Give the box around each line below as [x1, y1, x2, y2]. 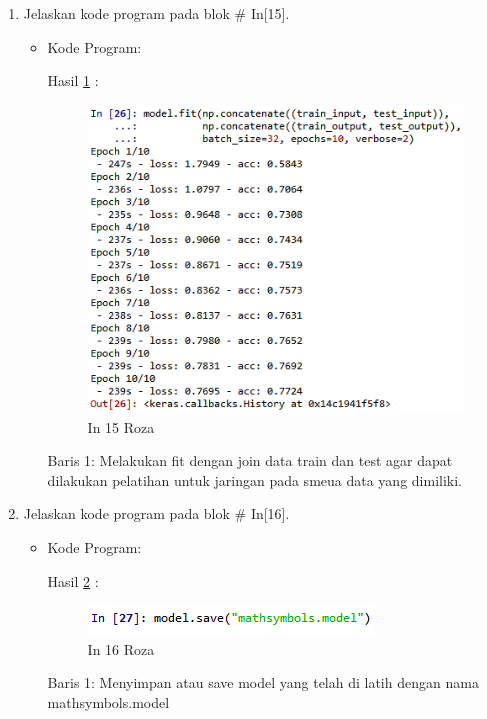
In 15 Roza [87, 416, 155, 437]
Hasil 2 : [47, 570, 99, 591]
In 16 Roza [87, 638, 155, 659]
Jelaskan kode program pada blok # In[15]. [23, 3, 290, 23]
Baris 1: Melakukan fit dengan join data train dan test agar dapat [47, 450, 453, 471]
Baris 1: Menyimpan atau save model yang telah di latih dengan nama [47, 672, 479, 693]
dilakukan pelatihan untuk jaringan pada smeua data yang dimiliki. [47, 469, 462, 490]
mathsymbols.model [47, 691, 170, 712]
